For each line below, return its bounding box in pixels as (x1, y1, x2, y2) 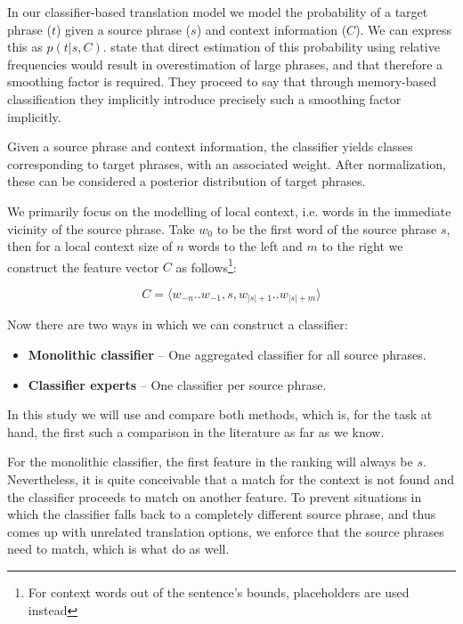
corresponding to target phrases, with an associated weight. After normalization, (7, 154, 446, 173)
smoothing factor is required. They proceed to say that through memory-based (7, 72, 436, 91)
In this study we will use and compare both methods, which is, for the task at (7, 405, 433, 424)
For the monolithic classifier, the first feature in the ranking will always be (7, 452, 413, 471)
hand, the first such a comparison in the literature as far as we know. (7, 422, 385, 441)
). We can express (355, 20, 452, 38)
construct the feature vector (7, 257, 159, 276)
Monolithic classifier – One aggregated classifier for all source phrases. (28, 345, 426, 364)
